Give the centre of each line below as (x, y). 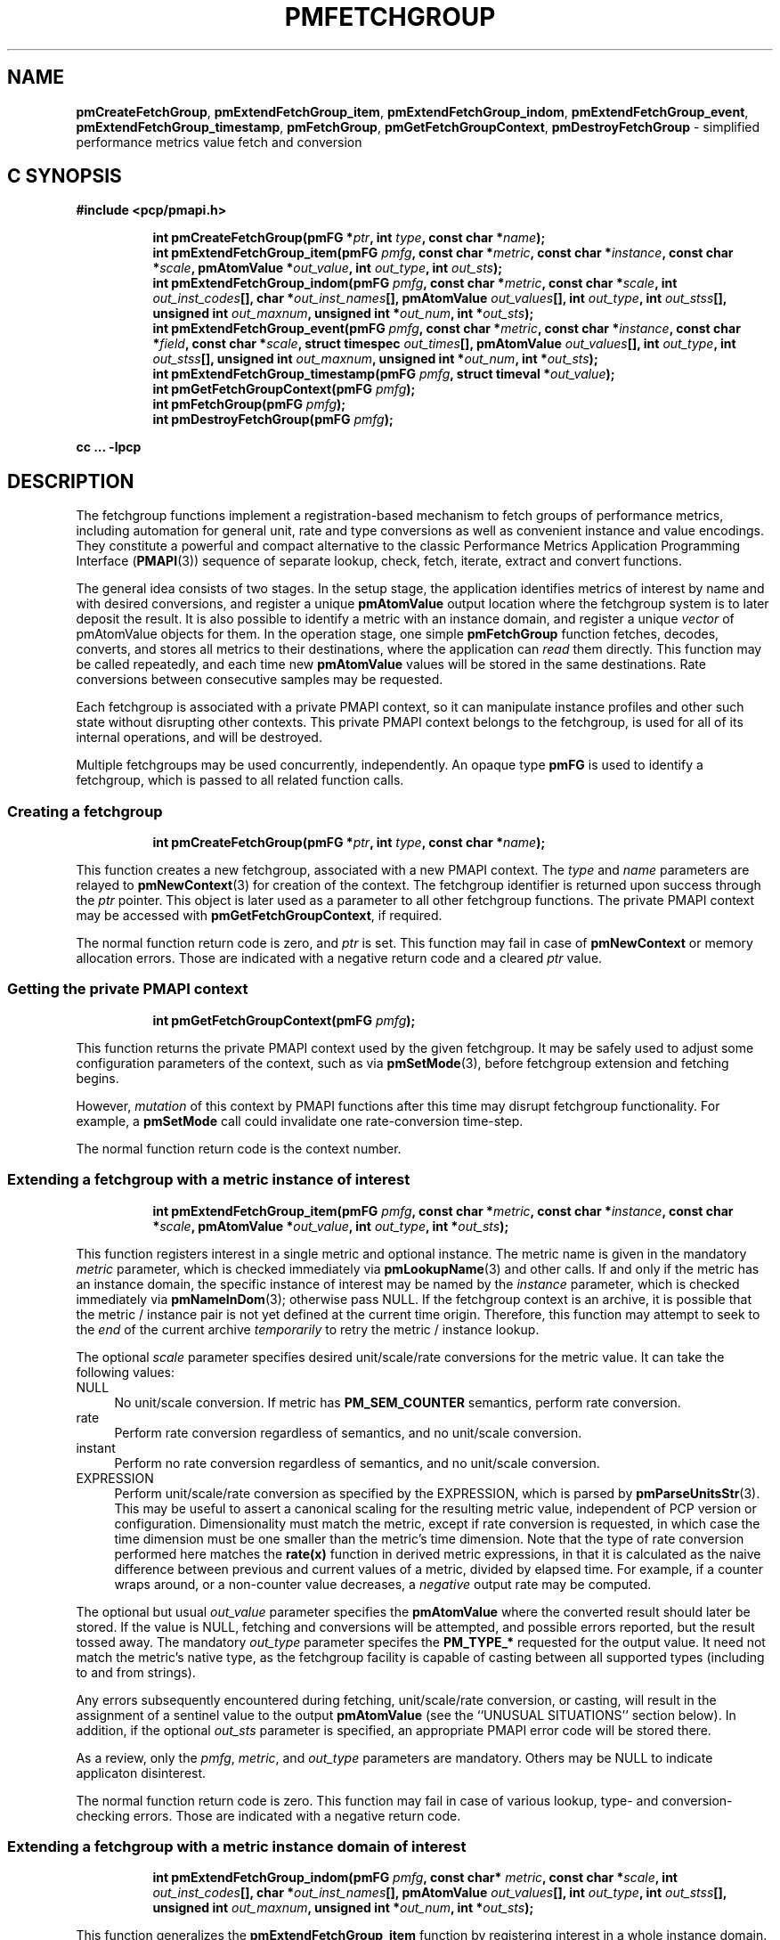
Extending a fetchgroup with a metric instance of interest (209, 1180)
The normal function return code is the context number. (239, 1148)
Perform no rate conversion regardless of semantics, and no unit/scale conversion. (357, 1463)
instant (96, 1447)
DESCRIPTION (71, 481)
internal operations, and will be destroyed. (199, 738)
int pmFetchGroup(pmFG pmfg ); (249, 404)
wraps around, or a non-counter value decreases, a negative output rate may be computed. (383, 1584)
